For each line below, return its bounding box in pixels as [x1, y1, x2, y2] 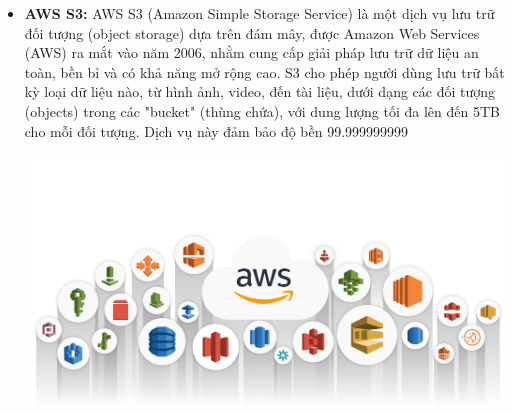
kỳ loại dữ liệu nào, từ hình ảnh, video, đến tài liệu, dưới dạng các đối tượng [24, 81, 496, 102]
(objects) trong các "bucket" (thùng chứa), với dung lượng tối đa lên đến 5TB [24, 100, 500, 121]
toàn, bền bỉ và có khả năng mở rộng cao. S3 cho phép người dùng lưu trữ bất [24, 61, 505, 82]
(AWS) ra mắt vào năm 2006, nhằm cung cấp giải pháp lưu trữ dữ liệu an [24, 42, 479, 63]
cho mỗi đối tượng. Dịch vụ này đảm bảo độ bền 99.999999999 [24, 120, 409, 141]
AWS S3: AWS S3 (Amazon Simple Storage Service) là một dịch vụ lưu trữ [24, 3, 495, 23]
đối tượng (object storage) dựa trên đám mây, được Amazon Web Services [24, 22, 480, 43]
